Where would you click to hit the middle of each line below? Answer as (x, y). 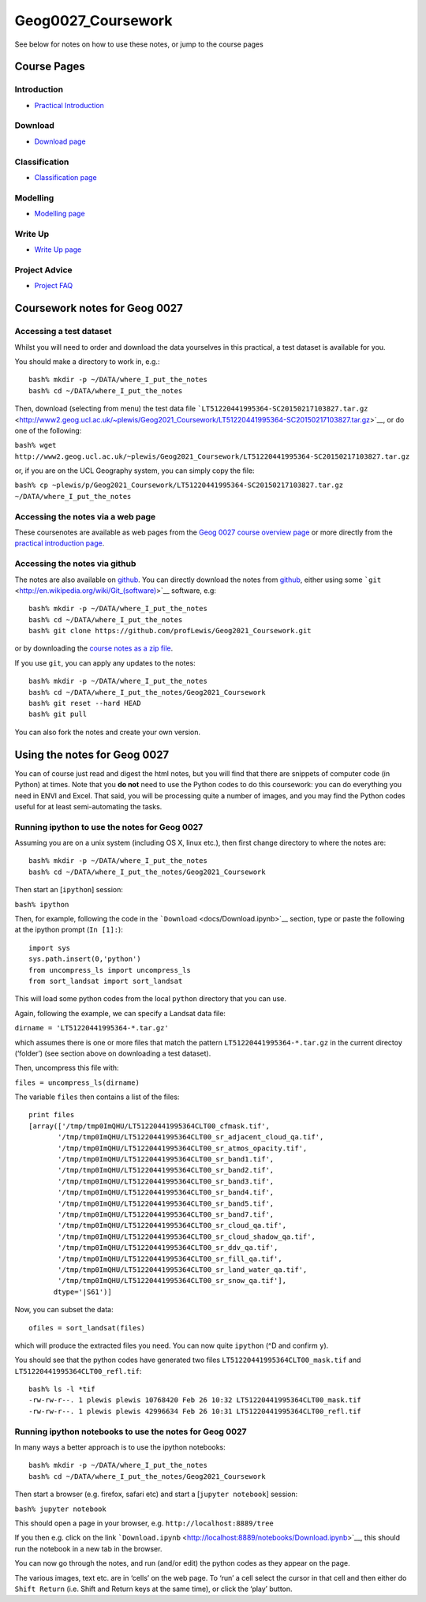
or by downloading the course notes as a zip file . (94, 648)
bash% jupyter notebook (60, 1509)
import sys (50, 948)
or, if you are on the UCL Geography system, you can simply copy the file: (135, 471)
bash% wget (35, 445)
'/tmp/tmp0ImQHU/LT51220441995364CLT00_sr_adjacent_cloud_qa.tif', (191, 1137)
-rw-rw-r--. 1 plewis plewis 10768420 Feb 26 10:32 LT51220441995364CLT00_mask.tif (195, 1400)
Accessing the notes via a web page (85, 516)
